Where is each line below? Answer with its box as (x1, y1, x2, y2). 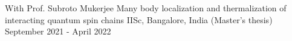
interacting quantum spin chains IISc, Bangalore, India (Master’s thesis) (5, 13, 273, 26)
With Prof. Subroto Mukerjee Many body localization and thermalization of (5, 2, 287, 14)
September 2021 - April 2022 (5, 25, 111, 37)
